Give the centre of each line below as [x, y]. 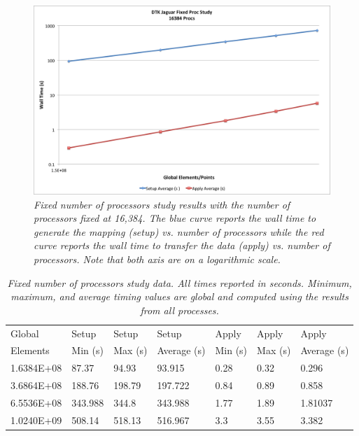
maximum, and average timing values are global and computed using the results [179, 296]
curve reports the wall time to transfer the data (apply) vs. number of [182, 245]
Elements [30, 350]
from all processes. [179, 310]
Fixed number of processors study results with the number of [162, 204]
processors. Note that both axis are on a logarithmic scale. [157, 259]
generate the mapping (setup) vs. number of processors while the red [179, 231]
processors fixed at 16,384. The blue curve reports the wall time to [175, 218]
